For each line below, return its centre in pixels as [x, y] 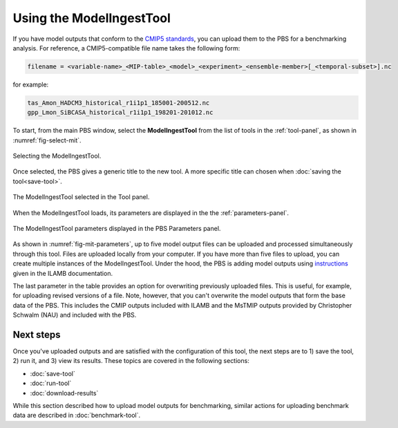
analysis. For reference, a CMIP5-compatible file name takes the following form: [126, 48]
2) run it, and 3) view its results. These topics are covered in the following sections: [131, 361]
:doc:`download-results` [64, 393]
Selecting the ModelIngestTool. [57, 156]
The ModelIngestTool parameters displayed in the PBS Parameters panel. [117, 229]
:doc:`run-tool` [51, 383]
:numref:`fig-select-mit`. [47, 140]
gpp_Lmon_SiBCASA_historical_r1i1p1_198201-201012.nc [120, 113]
